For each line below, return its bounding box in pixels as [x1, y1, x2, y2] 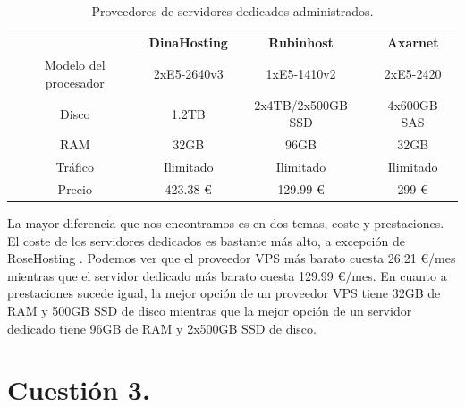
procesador [45, 73, 105, 92]
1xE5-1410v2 [266, 64, 336, 83]
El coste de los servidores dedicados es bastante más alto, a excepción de [7, 231, 405, 250]
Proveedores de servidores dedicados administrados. [91, 2, 374, 20]
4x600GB [387, 95, 438, 114]
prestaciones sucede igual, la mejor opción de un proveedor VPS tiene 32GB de [7, 284, 441, 302]
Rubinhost [268, 32, 334, 51]
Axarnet [386, 32, 439, 51]
